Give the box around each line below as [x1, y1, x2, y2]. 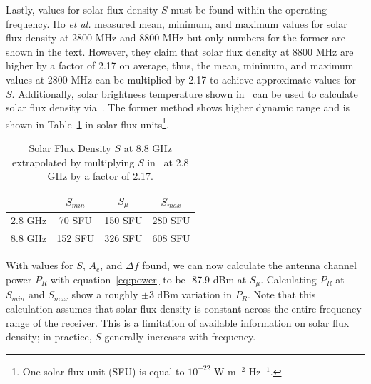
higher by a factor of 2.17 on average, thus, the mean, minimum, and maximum [6, 58, 354, 73]
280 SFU [152, 213, 190, 228]
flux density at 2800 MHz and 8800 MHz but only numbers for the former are [6, 30, 345, 45]
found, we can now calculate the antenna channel [142, 258, 357, 273]
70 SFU [59, 213, 92, 228]
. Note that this [247, 287, 316, 302]
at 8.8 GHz [123, 141, 173, 155]
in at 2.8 [147, 154, 189, 169]
